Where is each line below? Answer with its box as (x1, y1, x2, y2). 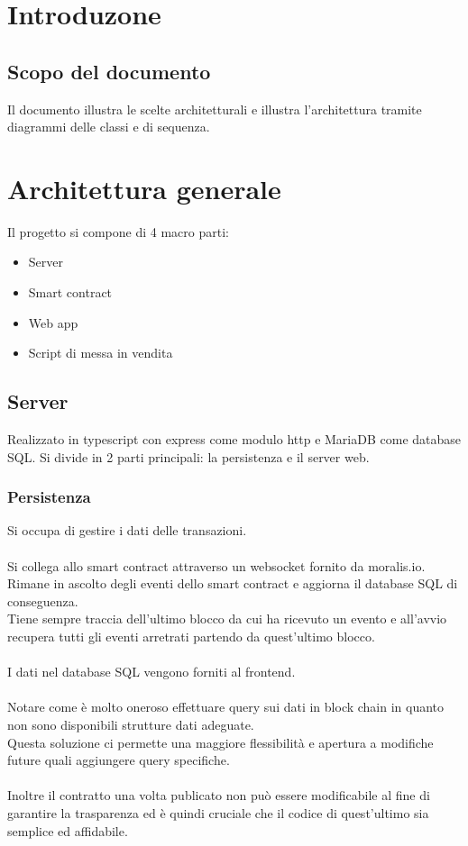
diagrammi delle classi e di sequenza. (7, 117, 210, 136)
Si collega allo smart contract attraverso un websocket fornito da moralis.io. (7, 556, 426, 575)
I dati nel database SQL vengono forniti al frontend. (7, 662, 296, 681)
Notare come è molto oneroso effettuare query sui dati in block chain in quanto (7, 697, 445, 716)
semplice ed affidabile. (7, 821, 128, 840)
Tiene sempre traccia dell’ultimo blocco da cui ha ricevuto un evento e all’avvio (7, 609, 447, 628)
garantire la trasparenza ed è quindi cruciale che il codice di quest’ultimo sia (7, 803, 429, 822)
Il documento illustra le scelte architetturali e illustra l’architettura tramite (7, 99, 422, 118)
